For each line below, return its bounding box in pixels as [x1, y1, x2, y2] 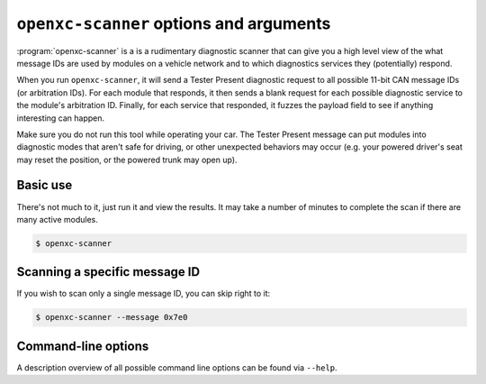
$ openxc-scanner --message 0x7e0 [35, 312, 188, 323]
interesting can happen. [16, 113, 105, 123]
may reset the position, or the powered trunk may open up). [16, 154, 238, 165]
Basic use [16, 178, 73, 193]
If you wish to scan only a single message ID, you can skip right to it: [16, 288, 271, 299]
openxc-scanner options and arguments [16, 14, 331, 33]
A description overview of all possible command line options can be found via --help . [16, 361, 337, 373]
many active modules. [16, 214, 99, 224]
